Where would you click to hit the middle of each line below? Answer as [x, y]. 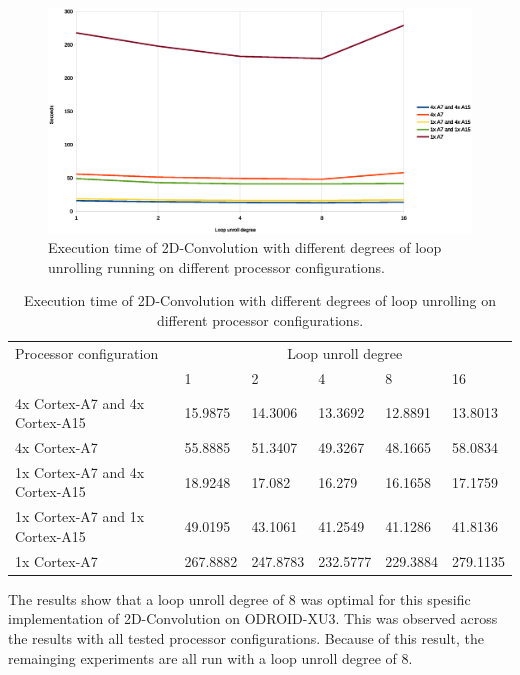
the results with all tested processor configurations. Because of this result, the [246, 638]
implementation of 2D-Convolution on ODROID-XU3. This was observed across [253, 618]
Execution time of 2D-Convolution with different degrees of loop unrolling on [260, 300]
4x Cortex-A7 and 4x [80, 402]
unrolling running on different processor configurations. [216, 266]
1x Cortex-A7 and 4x [80, 471]
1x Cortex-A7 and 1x [80, 516]
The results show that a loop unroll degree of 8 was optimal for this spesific [239, 598]
